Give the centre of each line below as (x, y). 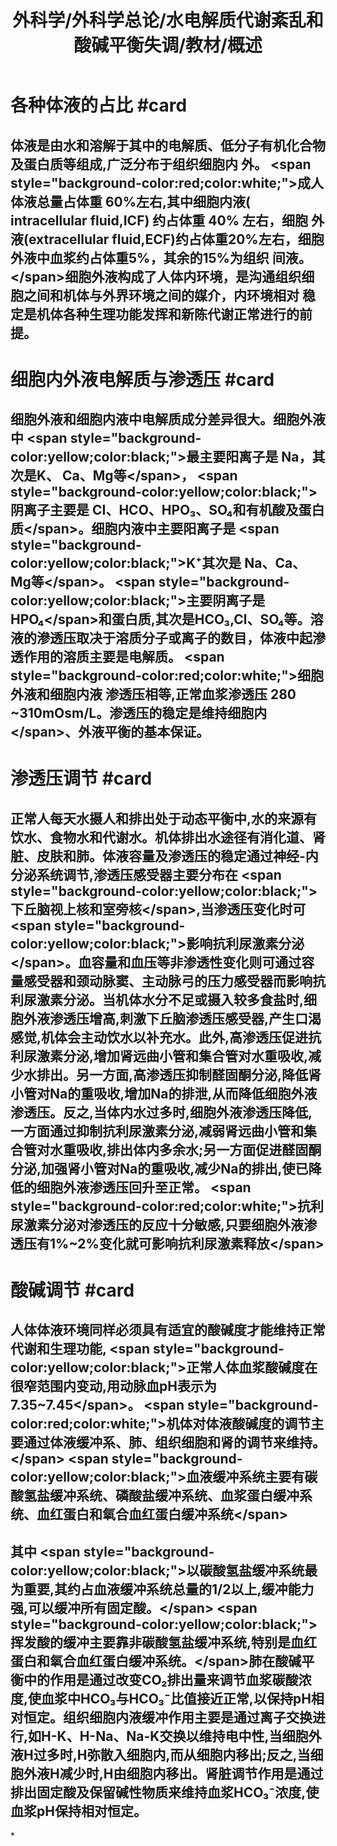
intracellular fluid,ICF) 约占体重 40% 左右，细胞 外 (167, 220)
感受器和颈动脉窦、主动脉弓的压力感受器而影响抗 (174, 981)
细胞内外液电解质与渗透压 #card (142, 379)
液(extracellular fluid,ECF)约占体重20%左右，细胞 (167, 239)
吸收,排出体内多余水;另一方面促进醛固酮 (198, 1149)
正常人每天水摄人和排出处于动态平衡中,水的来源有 (164, 818)
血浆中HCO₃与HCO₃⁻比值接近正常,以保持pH (176, 1698)
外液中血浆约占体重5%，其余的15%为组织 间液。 (161, 257)
